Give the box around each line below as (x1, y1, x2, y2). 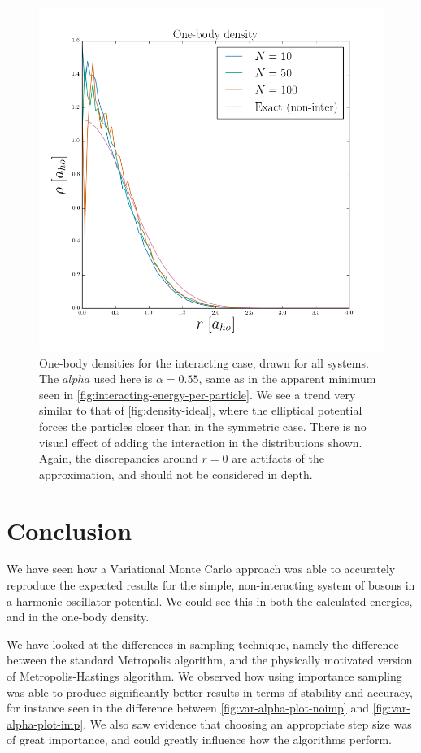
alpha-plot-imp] (7, 715, 84, 732)
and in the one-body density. (7, 608, 150, 625)
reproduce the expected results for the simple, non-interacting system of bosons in (7, 577, 415, 594)
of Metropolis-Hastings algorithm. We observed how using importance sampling (7, 668, 402, 685)
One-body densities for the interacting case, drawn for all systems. (39, 354, 369, 371)
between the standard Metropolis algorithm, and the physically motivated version (7, 651, 413, 668)
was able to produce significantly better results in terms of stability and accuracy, (7, 683, 413, 700)
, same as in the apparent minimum (198, 370, 376, 387)
